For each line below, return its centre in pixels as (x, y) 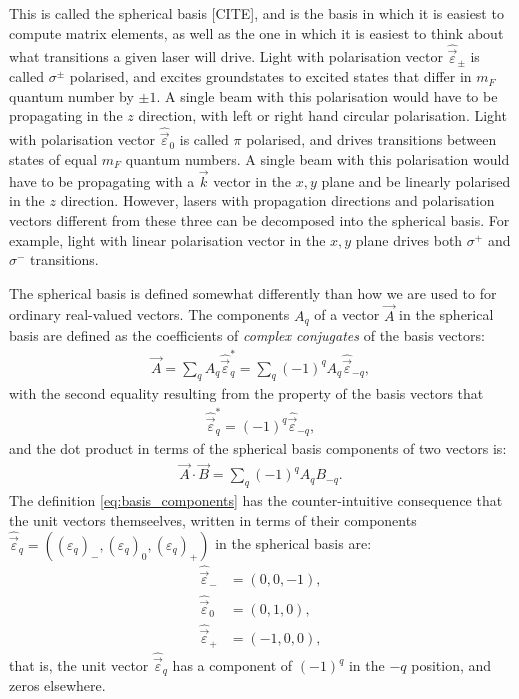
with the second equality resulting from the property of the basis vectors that (246, 393)
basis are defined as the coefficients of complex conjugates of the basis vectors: (247, 335)
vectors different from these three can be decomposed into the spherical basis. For (259, 220)
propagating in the (66, 115)
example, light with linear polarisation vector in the (167, 239)
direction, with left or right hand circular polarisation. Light (322, 115)
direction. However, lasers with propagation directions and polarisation (277, 200)
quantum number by (71, 95)
